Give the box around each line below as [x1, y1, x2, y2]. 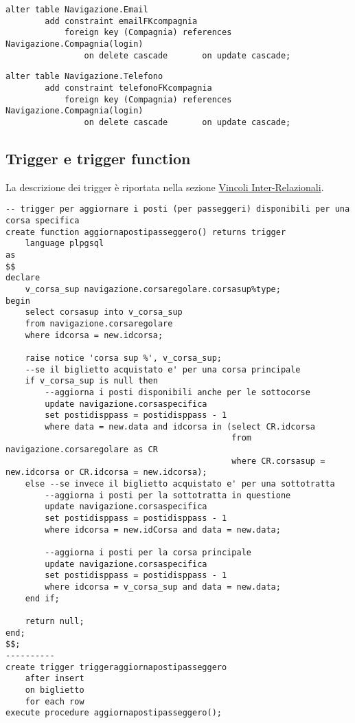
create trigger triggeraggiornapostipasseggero [5, 662, 227, 672]
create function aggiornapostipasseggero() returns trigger [5, 227, 286, 237]
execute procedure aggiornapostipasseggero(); [5, 708, 222, 718]
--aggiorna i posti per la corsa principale [45, 548, 251, 558]
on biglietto [25, 685, 84, 695]
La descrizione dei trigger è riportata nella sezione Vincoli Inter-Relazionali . [5, 179, 324, 194]
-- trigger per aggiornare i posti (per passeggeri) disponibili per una [5, 204, 350, 214]
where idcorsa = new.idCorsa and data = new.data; [45, 524, 281, 535]
